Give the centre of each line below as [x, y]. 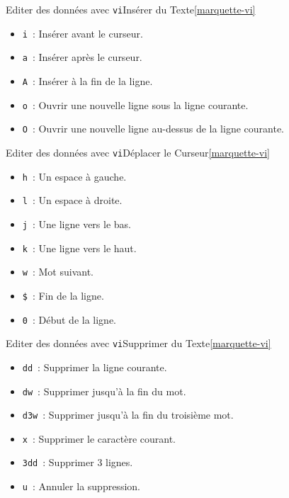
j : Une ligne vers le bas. [76, 223]
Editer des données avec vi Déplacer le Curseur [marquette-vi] [138, 152]
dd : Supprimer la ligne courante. [95, 367]
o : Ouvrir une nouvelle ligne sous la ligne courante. [135, 104]
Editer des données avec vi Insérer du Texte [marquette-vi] [131, 9]
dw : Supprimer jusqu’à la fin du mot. [104, 391]
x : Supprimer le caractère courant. [99, 438]
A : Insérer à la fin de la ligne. [87, 80]
